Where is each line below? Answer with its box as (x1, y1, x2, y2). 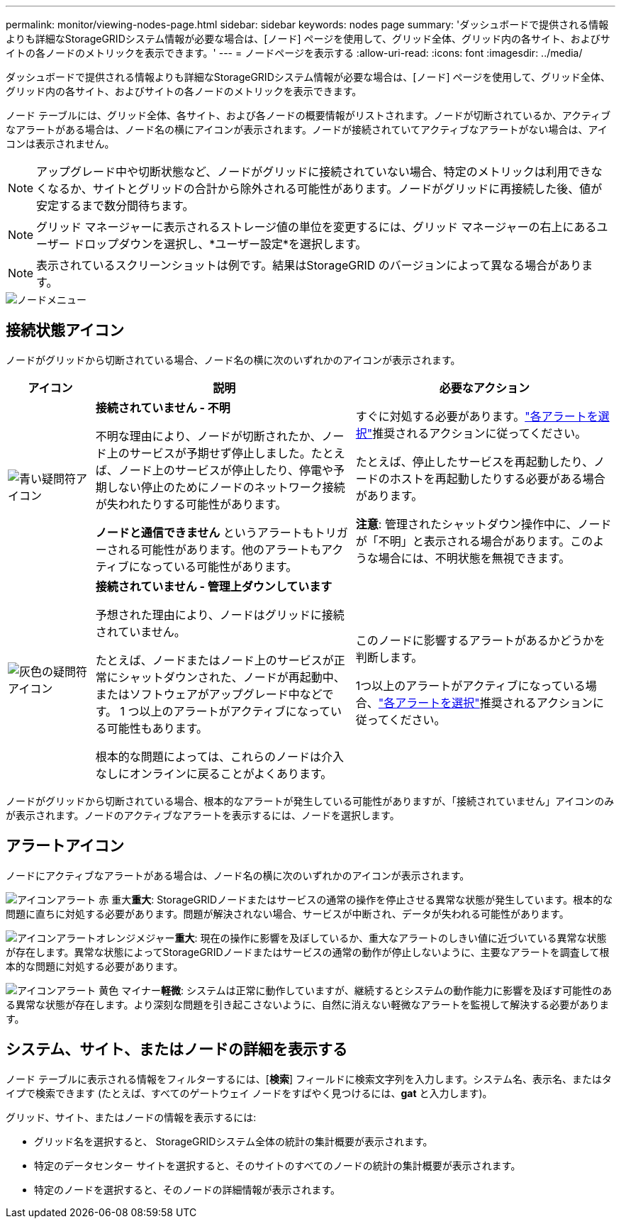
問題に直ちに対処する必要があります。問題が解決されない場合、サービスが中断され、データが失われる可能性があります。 (6, 907, 569, 920)
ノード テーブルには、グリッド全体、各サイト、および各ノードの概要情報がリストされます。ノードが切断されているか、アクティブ (6, 109, 611, 121)
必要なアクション (439, 380, 530, 395)
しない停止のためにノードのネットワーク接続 (106, 479, 345, 494)
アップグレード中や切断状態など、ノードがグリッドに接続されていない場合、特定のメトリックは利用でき (36, 165, 591, 179)
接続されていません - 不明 (95, 400, 230, 415)
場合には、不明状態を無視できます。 (378, 550, 571, 565)
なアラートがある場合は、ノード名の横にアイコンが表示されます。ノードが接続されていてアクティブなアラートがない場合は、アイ (6, 123, 608, 135)
